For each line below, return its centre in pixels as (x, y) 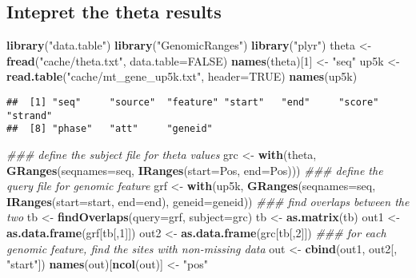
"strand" (30, 115)
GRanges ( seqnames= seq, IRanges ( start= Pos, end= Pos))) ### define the (195, 170)
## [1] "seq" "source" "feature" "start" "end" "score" (193, 102)
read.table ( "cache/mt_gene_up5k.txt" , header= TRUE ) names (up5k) (182, 76)
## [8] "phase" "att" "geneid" (110, 129)
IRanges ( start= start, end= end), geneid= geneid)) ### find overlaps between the (208, 201)
